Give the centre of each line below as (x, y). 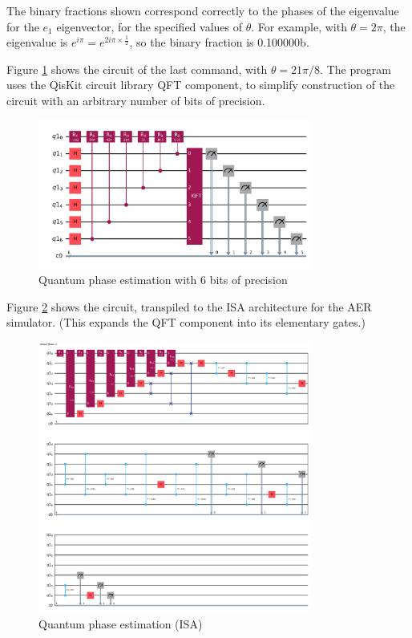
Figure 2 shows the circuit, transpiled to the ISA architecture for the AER (189, 306)
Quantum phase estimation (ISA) (121, 624)
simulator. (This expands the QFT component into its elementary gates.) (186, 322)
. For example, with (299, 26)
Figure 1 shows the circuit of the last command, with (137, 69)
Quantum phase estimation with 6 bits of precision (163, 280)
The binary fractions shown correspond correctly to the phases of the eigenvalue (203, 10)
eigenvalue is (37, 42)
